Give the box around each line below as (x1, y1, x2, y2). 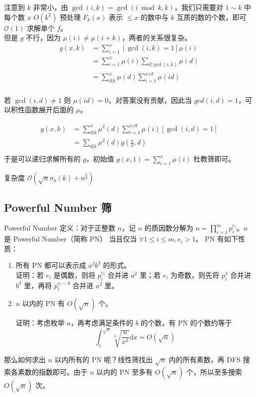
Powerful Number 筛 (4, 199, 112, 215)
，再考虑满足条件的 (70, 318, 133, 328)
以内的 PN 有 (22, 298, 65, 309)
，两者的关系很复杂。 (122, 32, 192, 43)
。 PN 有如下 (195, 234, 238, 244)
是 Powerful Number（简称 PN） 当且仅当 (4, 234, 137, 244)
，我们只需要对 (174, 2, 223, 12)
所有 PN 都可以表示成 (15, 260, 86, 270)
